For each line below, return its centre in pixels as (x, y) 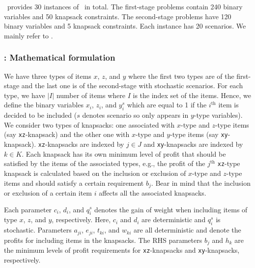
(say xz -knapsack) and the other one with (67, 134)
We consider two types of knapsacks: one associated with (89, 124)
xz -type (229, 163)
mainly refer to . (28, 35)
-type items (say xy (199, 134)
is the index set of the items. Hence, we (192, 95)
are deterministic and (174, 219)
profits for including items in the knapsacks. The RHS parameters (103, 240)
